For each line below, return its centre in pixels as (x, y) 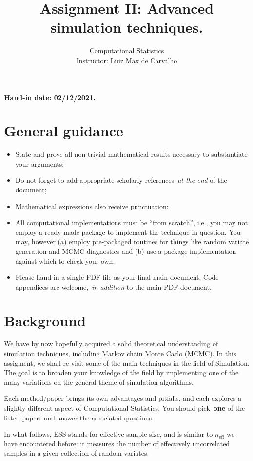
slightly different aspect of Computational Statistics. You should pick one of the (125, 408)
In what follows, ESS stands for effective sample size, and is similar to (108, 434)
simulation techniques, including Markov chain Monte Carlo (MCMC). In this (120, 353)
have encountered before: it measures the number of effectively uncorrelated (117, 443)
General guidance (64, 131)
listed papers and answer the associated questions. (79, 417)
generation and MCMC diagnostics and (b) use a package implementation (126, 251)
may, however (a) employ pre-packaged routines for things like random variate (132, 241)
